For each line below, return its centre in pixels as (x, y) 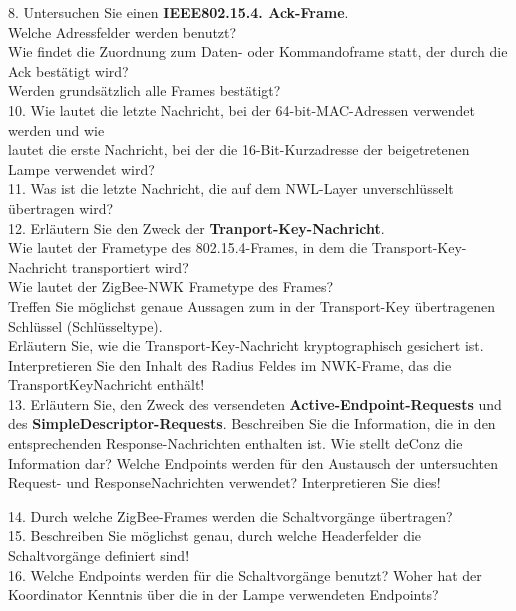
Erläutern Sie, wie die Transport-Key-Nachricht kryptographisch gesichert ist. (246, 345)
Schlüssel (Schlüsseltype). (85, 325)
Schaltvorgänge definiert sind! (99, 555)
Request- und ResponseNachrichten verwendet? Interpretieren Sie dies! (224, 482)
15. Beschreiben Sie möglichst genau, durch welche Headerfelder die (215, 535)
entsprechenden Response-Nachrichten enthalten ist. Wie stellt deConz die (235, 443)
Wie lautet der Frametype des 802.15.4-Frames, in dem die (188, 247)
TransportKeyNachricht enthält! (106, 384)
